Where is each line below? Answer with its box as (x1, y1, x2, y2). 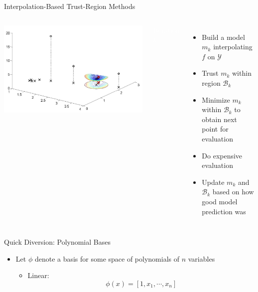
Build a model (202, 31, 245, 42)
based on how (212, 186, 254, 197)
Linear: (27, 270, 49, 281)
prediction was (202, 206, 246, 216)
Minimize (202, 94, 230, 105)
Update (202, 176, 225, 187)
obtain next (202, 114, 237, 124)
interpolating (213, 41, 253, 52)
